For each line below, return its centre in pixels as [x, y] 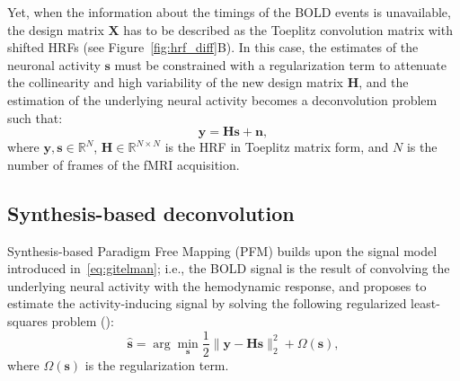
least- [425, 303]
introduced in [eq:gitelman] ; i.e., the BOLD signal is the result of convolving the [229, 268]
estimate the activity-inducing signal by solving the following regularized [207, 303]
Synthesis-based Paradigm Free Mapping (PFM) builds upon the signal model [222, 250]
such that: [35, 117]
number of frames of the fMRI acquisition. [124, 164]
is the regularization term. [157, 364]
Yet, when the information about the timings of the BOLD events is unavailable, [229, 12]
